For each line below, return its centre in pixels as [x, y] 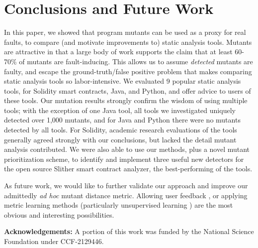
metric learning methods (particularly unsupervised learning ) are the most [119, 205]
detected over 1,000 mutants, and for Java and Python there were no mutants [122, 120]
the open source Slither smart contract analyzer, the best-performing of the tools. [128, 169]
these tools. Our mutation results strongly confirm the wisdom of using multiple [126, 100]
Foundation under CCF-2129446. [54, 241]
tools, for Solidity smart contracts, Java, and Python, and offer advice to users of [128, 90]
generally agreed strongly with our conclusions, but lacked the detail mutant [120, 139]
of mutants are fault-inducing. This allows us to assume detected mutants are [136, 61]
